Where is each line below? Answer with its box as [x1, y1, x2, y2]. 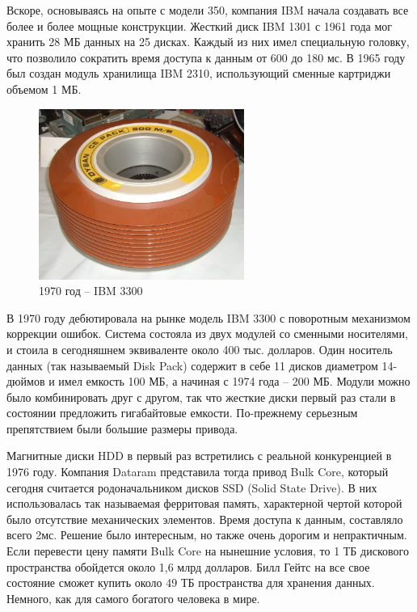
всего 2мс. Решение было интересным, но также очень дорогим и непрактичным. [6, 526, 407, 543]
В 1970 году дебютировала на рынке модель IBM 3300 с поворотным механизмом [6, 309, 411, 326]
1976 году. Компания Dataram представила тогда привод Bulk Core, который [6, 463, 389, 480]
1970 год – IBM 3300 [39, 282, 143, 299]
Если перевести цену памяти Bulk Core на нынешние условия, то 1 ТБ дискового [6, 542, 409, 559]
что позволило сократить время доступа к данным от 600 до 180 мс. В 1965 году [6, 49, 406, 65]
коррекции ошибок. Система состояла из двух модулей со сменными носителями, [6, 325, 408, 342]
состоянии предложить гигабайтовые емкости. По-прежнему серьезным [6, 404, 358, 421]
